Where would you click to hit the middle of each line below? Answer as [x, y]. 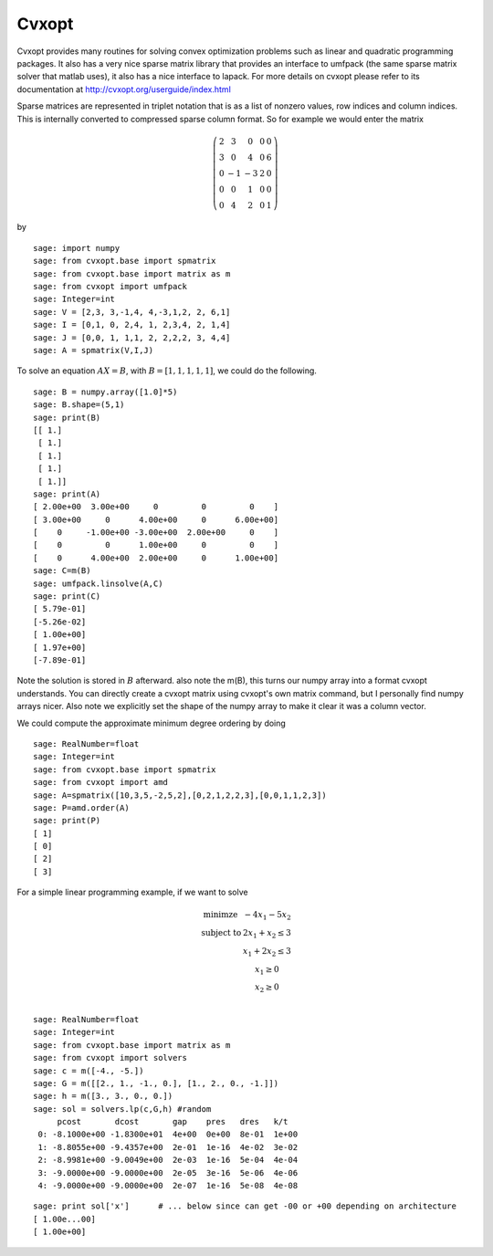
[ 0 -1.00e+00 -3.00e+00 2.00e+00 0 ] [156, 533]
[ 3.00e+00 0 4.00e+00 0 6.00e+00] [156, 519]
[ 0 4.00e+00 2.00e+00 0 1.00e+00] [156, 558]
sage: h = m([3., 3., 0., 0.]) [103, 1096]
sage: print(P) [67, 821]
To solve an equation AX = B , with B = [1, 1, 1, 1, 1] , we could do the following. [167, 371]
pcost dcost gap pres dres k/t [173, 1122]
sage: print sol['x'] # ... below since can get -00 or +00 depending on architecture [245, 1206]
